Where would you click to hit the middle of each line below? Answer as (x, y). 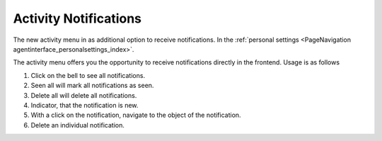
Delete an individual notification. (78, 125)
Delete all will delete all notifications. (84, 95)
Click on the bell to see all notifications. (88, 75)
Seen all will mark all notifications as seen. (92, 86)
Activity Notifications (77, 18)
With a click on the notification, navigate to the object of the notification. (136, 115)
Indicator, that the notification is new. (85, 105)
